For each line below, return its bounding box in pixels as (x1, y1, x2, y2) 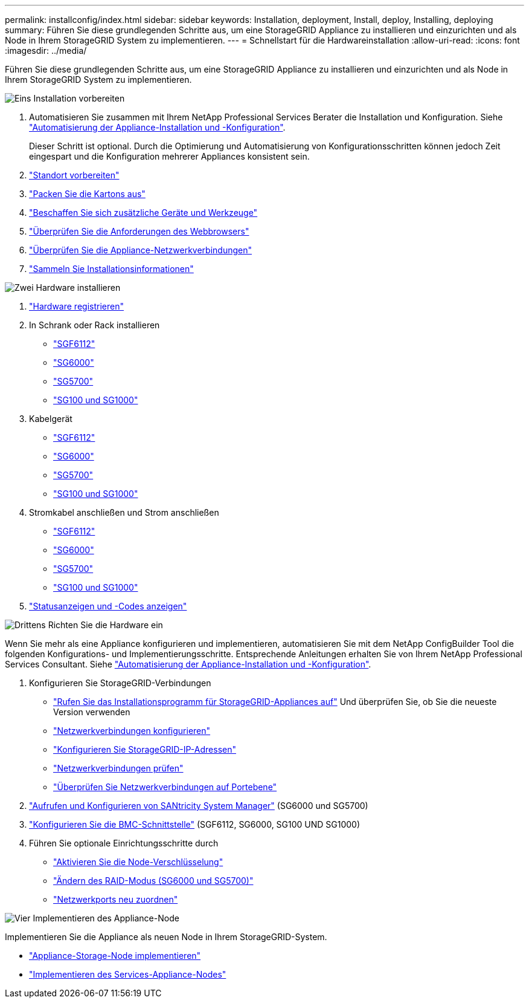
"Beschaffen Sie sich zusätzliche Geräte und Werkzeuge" (29, 207, 258, 218)
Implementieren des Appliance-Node (33, 913, 179, 923)
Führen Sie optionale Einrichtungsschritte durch (29, 838, 219, 848)
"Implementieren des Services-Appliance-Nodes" (29, 969, 226, 979)
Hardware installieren (36, 282, 121, 293)
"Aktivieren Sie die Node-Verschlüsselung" (53, 857, 223, 867)
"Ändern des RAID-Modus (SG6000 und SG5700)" (53, 875, 254, 886)
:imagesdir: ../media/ (5, 45, 87, 56)
